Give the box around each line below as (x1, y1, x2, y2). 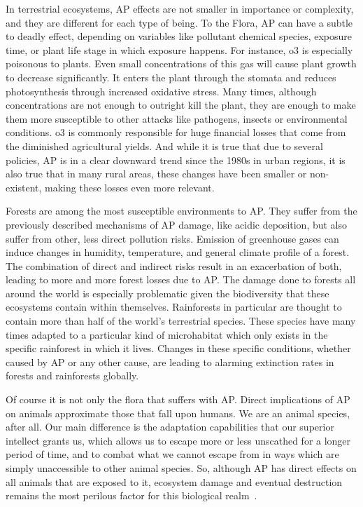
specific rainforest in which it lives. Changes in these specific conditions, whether (6, 341, 351, 356)
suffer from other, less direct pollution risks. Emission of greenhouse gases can (6, 231, 339, 245)
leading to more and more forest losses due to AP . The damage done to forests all (6, 272, 356, 287)
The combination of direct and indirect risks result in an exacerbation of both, (6, 258, 342, 273)
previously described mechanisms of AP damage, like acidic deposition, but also (6, 217, 348, 231)
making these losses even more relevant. (45, 180, 215, 194)
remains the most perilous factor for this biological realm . (6, 488, 257, 503)
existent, (6, 180, 42, 194)
